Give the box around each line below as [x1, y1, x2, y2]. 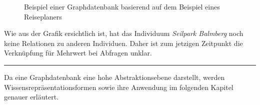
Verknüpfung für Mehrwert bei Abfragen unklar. [4, 47, 152, 58]
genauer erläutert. [4, 91, 59, 102]
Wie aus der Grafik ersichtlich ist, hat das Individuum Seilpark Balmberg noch [4, 28, 243, 38]
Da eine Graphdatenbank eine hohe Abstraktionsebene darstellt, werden [4, 71, 225, 82]
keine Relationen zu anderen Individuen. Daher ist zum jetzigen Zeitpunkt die [4, 37, 243, 48]
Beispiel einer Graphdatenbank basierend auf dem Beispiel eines [24, 1, 220, 11]
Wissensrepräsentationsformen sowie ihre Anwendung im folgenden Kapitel [4, 81, 233, 92]
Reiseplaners [24, 11, 62, 21]
